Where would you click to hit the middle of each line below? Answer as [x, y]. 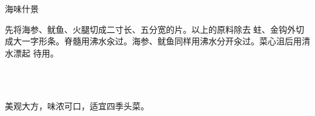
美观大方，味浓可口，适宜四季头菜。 [77, 105]
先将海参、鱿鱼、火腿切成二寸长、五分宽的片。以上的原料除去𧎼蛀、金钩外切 [154, 29]
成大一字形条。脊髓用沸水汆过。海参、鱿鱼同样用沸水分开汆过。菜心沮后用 [153, 41]
